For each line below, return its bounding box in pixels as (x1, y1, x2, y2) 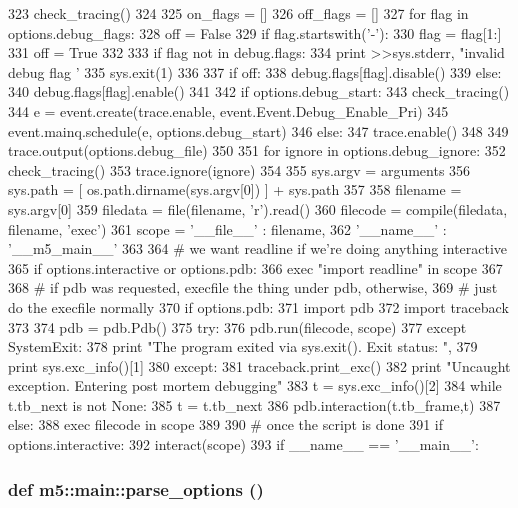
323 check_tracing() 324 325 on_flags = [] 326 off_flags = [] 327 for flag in (8, 3, 469, 23)
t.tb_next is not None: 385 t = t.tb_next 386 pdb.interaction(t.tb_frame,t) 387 (8, 394, 501, 415)
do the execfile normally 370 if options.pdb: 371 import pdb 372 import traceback (8, 296, 509, 317)
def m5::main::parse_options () (8, 476, 264, 501)
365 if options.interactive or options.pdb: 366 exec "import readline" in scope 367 (8, 257, 503, 278)
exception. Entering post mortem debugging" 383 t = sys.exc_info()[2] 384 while (8, 375, 502, 396)
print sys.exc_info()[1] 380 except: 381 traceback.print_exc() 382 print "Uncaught (8, 355, 511, 376)
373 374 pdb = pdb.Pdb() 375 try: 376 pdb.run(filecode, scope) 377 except (8, 316, 467, 337)
